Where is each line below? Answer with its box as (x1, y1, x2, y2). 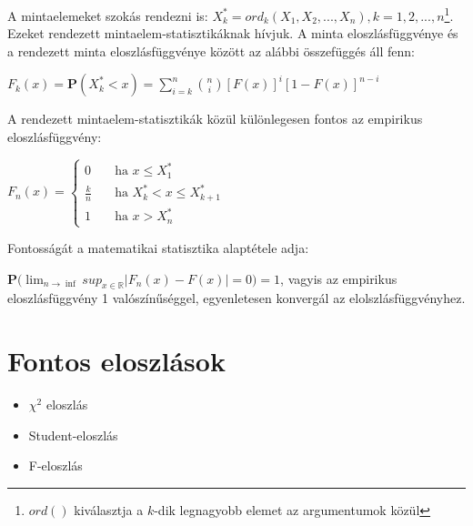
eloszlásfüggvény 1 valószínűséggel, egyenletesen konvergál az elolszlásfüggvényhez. (7, 288, 466, 308)
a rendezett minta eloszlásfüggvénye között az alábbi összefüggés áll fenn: (7, 41, 415, 60)
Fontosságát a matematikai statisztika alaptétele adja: (7, 238, 309, 258)
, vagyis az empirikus (280, 268, 398, 288)
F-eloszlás (28, 456, 83, 475)
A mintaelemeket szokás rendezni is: (7, 5, 208, 25)
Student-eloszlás (28, 425, 118, 444)
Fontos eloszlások (7, 342, 226, 379)
